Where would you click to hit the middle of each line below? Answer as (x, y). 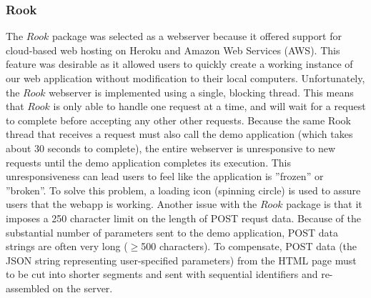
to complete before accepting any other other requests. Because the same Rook (178, 120)
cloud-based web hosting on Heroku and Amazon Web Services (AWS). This (173, 50)
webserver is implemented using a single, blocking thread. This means (201, 92)
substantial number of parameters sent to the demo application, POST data (172, 232)
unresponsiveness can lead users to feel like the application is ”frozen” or (165, 176)
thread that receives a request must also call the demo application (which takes (179, 134)
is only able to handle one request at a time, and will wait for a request (209, 106)
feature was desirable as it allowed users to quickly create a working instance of (179, 64)
